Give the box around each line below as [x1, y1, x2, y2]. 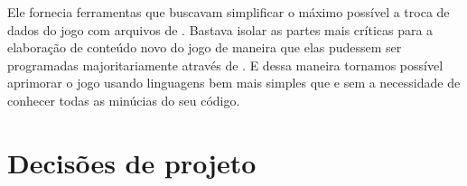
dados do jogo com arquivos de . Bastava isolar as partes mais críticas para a [7, 20, 434, 39]
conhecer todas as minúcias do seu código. [7, 90, 240, 109]
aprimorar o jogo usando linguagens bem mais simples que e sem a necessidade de [7, 73, 461, 92]
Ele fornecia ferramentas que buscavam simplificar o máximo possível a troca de [7, 3, 450, 21]
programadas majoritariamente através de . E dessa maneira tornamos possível [7, 55, 444, 74]
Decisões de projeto [7, 144, 257, 181]
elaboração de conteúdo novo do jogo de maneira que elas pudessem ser [7, 38, 402, 57]
